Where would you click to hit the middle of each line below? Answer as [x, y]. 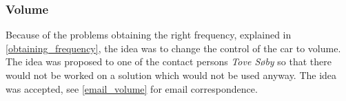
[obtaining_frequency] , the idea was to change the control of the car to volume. [173, 48]
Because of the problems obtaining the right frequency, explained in [149, 35]
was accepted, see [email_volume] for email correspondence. [132, 88]
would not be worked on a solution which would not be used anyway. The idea [171, 75]
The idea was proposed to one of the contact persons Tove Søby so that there [169, 61]
